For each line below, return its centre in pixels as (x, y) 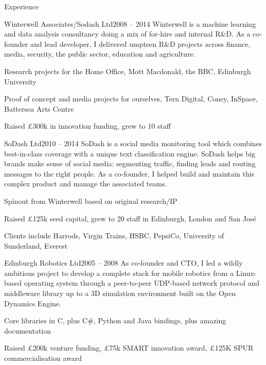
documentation (28, 330)
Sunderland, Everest (36, 245)
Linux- (246, 273)
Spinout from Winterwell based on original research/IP (91, 201)
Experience (22, 6)
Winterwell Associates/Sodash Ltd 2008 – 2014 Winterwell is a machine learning (130, 23)
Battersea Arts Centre (39, 108)
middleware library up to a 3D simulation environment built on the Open (120, 293)
